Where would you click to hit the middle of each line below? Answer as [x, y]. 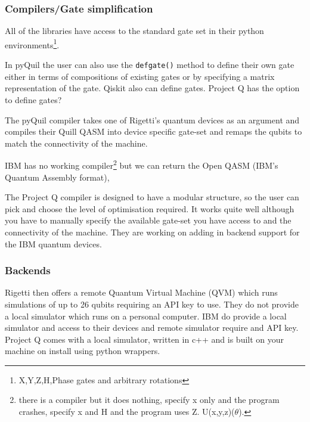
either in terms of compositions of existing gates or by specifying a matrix [140, 76]
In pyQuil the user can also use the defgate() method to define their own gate [150, 65]
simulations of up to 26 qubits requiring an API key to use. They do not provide [152, 304]
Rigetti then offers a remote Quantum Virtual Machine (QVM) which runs [141, 292]
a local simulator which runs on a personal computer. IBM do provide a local [146, 316]
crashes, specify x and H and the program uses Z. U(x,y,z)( [127, 412]
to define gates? [33, 99]
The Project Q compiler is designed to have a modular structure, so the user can [152, 197]
